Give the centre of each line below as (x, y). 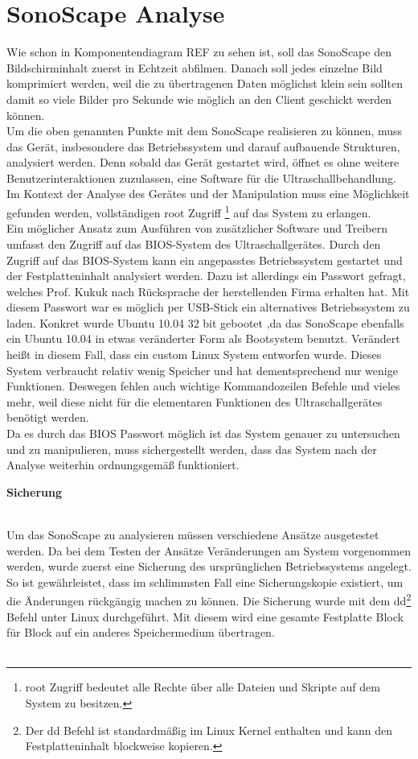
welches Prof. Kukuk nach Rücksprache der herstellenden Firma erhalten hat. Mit (208, 291)
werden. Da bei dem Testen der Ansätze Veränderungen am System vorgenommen (209, 550)
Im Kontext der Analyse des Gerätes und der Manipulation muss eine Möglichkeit (208, 194)
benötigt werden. (48, 417)
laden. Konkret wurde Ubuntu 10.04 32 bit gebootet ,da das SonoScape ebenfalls (205, 322)
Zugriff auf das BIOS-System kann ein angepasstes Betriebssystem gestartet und (205, 260)
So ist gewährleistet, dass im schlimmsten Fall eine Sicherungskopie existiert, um (205, 582)
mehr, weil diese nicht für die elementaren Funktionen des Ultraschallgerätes (195, 401)
